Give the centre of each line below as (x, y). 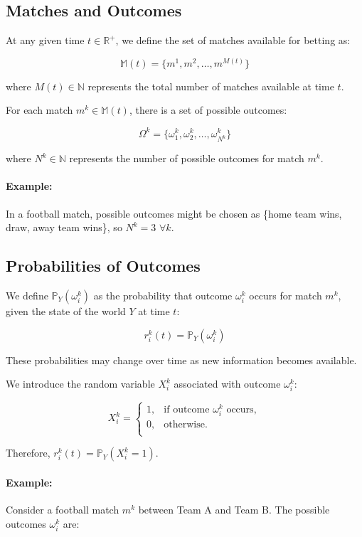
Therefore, (28, 453)
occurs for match (286, 295)
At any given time (45, 40)
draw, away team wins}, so (64, 227)
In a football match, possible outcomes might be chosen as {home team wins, (174, 213)
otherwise (184, 424)
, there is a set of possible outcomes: (208, 110)
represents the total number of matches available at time (211, 86)
